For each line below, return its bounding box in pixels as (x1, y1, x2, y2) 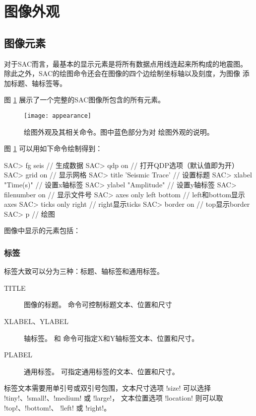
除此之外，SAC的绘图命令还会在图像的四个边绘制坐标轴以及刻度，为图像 (4, 68, 240, 79)
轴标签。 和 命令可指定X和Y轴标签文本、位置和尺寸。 (24, 333, 199, 343)
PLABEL (4, 349, 32, 360)
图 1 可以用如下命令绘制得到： (4, 143, 103, 154)
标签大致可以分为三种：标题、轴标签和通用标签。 (4, 266, 164, 276)
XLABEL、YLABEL (4, 316, 68, 326)
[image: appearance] (24, 112, 92, 119)
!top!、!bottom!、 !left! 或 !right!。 (4, 402, 111, 413)
